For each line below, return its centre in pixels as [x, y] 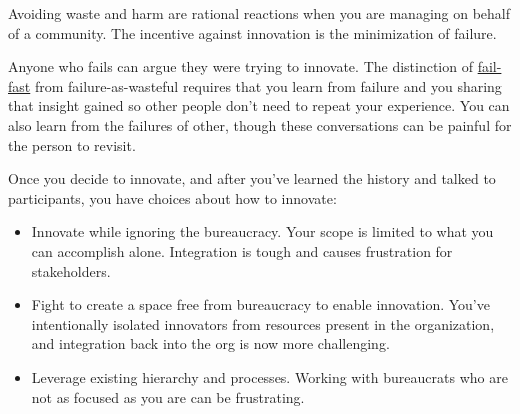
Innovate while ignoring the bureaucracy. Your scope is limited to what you [262, 231]
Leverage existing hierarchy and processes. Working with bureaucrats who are [269, 376]
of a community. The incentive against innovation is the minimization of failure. [252, 32]
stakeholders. [71, 270]
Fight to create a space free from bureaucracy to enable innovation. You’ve [260, 304]
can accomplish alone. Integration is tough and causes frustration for [242, 250]
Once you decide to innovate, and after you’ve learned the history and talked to [252, 178]
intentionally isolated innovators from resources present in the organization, [263, 323]
